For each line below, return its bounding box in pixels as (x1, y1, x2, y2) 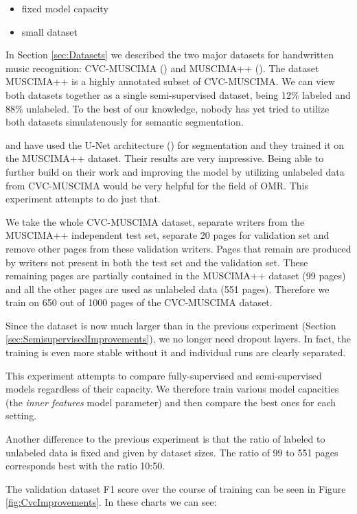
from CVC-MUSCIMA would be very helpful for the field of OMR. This (5, 178, 309, 192)
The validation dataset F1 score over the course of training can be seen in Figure (5, 481, 346, 495)
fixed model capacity (21, 1, 108, 15)
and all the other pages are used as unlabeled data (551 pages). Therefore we (5, 281, 330, 296)
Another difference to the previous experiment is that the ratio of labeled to (5, 432, 325, 446)
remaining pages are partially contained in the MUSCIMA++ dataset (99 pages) (5, 268, 346, 283)
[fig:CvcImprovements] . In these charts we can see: (5, 495, 217, 509)
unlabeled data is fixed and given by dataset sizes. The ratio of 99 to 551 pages (5, 445, 338, 459)
